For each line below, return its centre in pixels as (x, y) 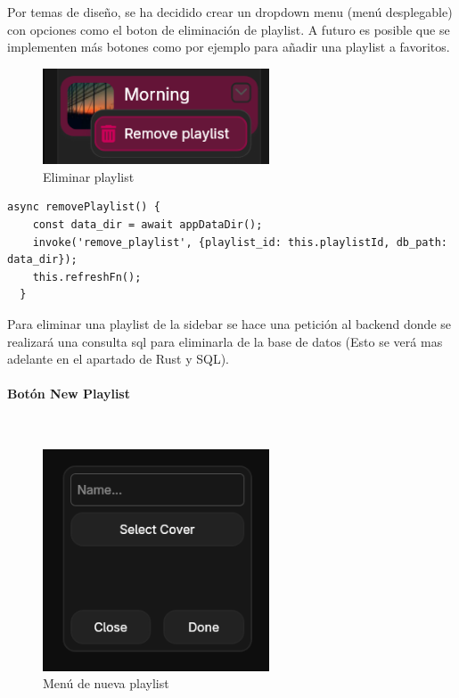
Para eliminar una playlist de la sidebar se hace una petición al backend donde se (229, 324)
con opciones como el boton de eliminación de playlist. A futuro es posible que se (229, 29)
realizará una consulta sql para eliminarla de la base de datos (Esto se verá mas (225, 341)
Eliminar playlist (89, 176)
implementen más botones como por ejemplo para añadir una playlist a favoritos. (229, 47)
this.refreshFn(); (87, 277)
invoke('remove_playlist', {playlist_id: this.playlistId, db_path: (240, 242)
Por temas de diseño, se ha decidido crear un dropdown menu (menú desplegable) (230, 12)
